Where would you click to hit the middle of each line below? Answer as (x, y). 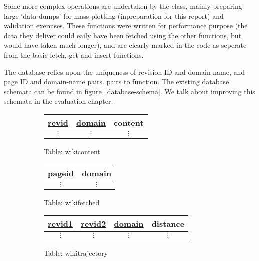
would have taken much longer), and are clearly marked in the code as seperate (125, 45)
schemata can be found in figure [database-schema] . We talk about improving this (129, 91)
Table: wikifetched (72, 202)
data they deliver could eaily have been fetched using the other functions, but (123, 35)
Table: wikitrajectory (76, 253)
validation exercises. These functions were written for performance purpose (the (126, 26)
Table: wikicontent (72, 151)
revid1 (61, 224)
